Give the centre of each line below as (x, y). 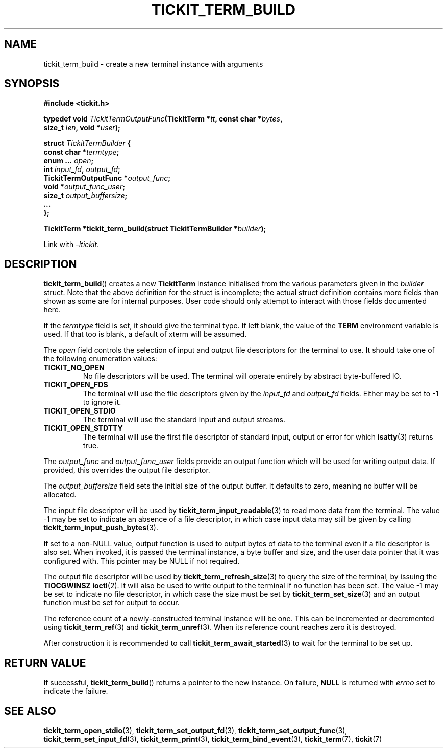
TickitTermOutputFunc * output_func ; (107, 178)
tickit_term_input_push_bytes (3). (101, 528)
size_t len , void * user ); (82, 128)
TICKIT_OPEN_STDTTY (83, 428)
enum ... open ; (69, 161)
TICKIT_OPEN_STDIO (80, 411)
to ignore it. (102, 402)
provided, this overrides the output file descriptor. (127, 470)
